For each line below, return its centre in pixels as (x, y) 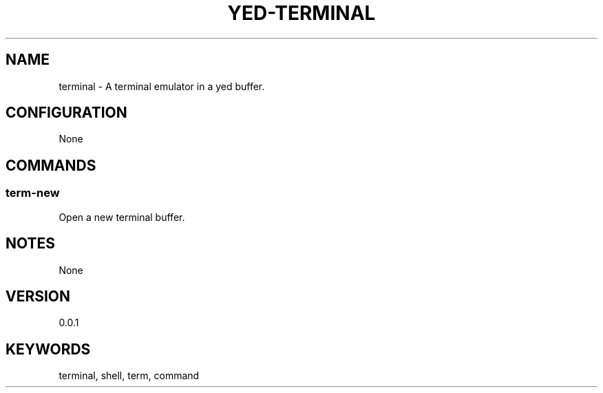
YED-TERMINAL (301, 13)
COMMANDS (51, 165)
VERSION (38, 296)
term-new (33, 193)
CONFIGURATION (66, 113)
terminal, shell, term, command (129, 376)
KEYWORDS (48, 349)
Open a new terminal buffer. (122, 217)
